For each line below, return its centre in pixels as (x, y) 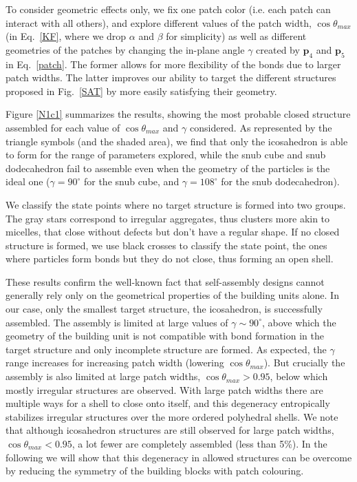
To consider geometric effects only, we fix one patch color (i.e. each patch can (168, 9)
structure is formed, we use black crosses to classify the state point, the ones (166, 245)
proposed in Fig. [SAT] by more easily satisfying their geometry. (141, 91)
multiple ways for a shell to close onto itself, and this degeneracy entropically (168, 403)
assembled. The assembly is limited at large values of (117, 322)
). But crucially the (304, 363)
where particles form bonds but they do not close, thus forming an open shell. (170, 259)
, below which (299, 376)
